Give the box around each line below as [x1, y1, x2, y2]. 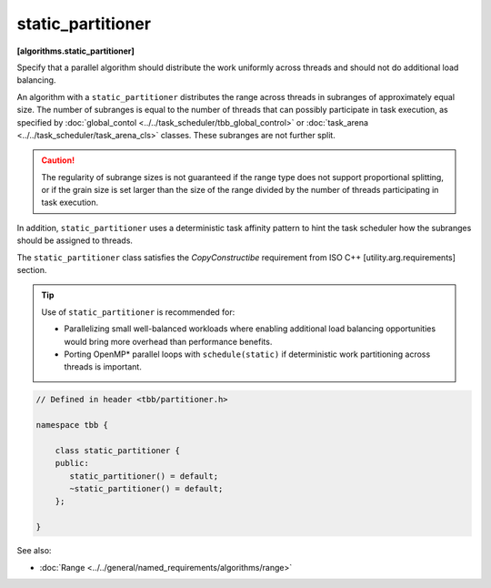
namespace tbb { [35, 420, 109, 431]
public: [55, 458, 90, 469]
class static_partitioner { [55, 445, 181, 455]
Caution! [41, 155, 75, 166]
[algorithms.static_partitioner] [16, 46, 135, 56]
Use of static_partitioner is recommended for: [41, 306, 235, 318]
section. [16, 265, 47, 276]
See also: [16, 545, 52, 556]
